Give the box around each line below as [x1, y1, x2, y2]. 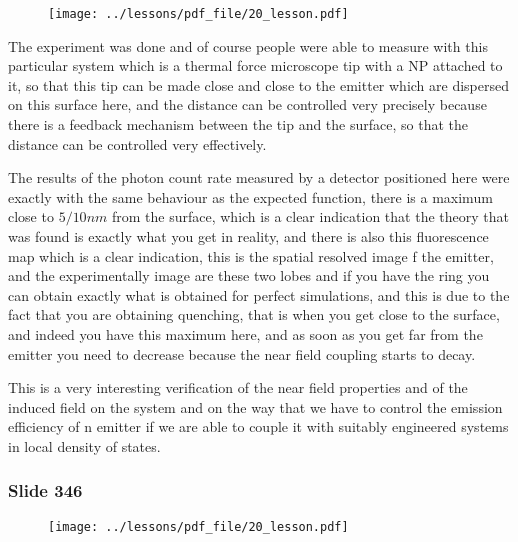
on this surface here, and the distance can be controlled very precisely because [8, 94, 487, 115]
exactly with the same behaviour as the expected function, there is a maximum [8, 186, 493, 207]
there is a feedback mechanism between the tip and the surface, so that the [8, 114, 468, 135]
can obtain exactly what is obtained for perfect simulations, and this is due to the [8, 284, 510, 305]
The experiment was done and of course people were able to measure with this [8, 35, 488, 56]
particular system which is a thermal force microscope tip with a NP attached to [8, 55, 503, 76]
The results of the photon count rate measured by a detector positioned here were [8, 167, 510, 188]
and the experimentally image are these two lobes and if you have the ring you [8, 265, 490, 286]
